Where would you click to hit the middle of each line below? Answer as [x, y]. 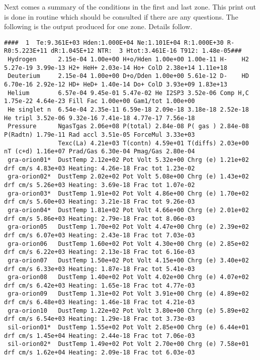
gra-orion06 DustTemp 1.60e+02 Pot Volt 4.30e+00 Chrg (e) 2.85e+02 [128, 244]
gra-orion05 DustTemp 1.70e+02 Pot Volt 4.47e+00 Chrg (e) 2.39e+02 [128, 227]
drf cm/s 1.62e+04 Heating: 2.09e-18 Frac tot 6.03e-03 [100, 353]
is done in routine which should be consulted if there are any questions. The [121, 16]
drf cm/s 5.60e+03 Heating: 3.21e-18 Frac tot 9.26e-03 [100, 202]
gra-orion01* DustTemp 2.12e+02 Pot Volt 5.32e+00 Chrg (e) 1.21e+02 [128, 160]
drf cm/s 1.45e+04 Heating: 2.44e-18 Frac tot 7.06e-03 [100, 336]
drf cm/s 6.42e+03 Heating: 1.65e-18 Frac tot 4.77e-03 [100, 285]
